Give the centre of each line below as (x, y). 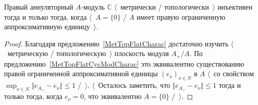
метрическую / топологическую (57, 53)
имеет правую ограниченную (181, 16)
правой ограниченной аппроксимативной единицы (81, 73)
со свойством (234, 73)
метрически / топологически (165, 7)
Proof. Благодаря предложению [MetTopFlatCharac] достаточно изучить (116, 43)
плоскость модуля (142, 53)
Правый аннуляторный (39, 7)
